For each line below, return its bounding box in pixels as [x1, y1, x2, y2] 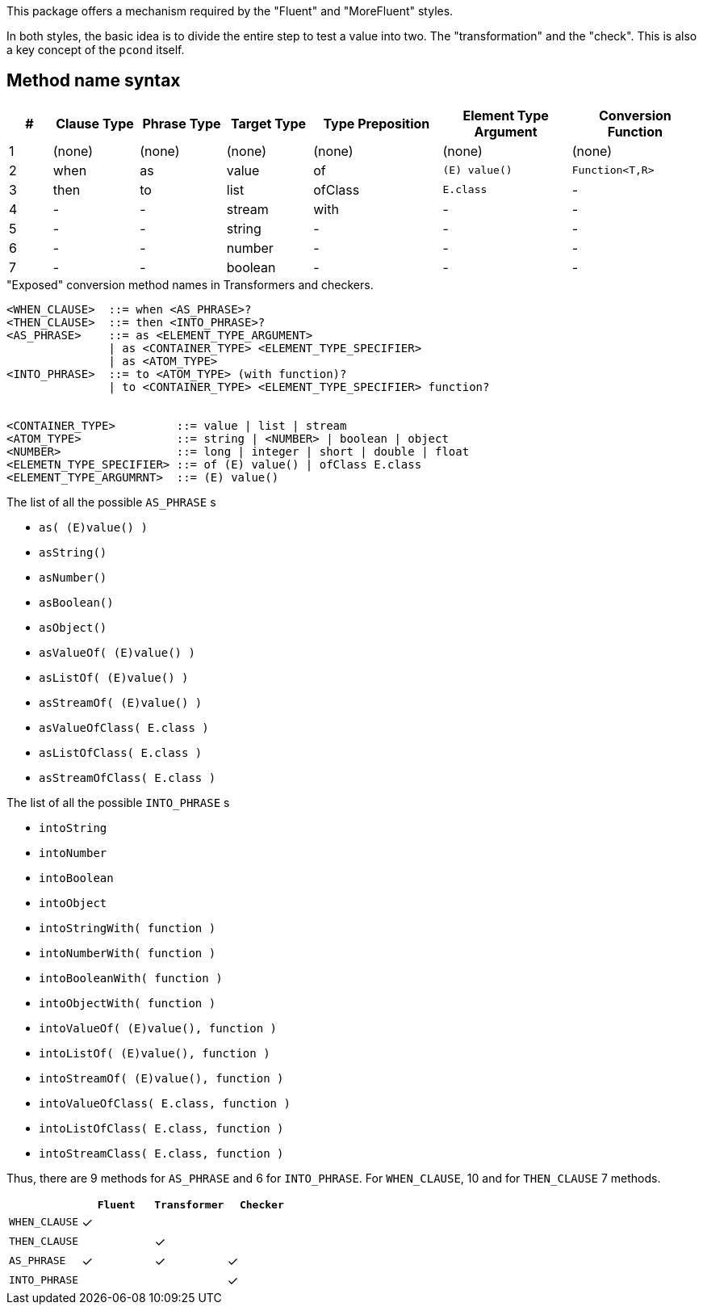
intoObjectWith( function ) [39, 996, 216, 1010]
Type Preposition [323, 115, 430, 132]
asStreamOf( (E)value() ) [39, 695, 203, 709]
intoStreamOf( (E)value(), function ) [39, 1071, 284, 1085]
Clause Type [56, 115, 134, 132]
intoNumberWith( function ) [39, 946, 216, 960]
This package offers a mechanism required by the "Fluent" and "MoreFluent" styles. [6, 4, 454, 18]
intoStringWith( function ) [39, 921, 216, 935]
